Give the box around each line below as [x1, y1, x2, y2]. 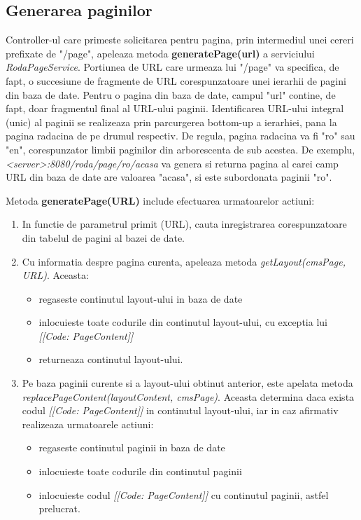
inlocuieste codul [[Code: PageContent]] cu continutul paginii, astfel [38, 487, 329, 502]
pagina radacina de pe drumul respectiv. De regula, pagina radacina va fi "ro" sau [6, 128, 355, 143]
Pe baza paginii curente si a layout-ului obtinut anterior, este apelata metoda [22, 376, 353, 390]
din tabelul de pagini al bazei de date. [22, 230, 185, 245]
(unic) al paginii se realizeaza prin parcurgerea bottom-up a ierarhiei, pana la [6, 114, 337, 129]
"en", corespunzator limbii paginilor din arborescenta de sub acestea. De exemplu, [6, 142, 355, 156]
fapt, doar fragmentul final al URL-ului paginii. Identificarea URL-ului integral [6, 101, 344, 116]
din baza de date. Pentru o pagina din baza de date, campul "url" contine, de [6, 87, 336, 102]
